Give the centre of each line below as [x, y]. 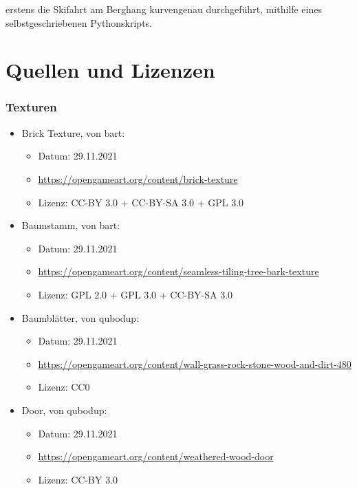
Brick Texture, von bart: [73, 132]
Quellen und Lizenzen [110, 70]
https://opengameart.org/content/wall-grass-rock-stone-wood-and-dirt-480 [195, 363]
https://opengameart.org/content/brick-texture [138, 178]
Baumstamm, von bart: [71, 225]
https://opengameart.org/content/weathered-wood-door [156, 456]
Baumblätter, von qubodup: [80, 317]
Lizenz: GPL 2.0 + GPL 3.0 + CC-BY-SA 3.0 [136, 294]
